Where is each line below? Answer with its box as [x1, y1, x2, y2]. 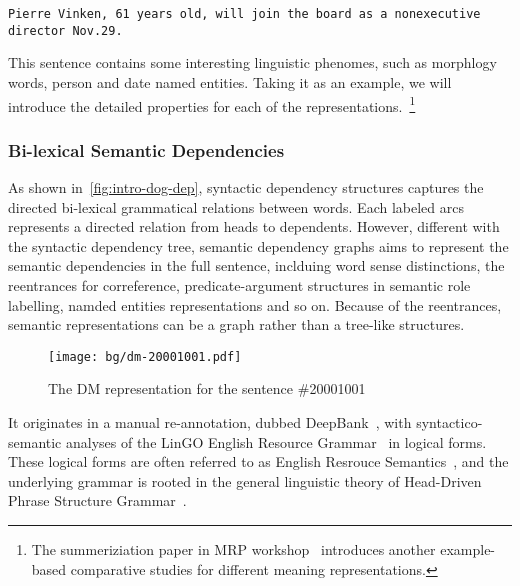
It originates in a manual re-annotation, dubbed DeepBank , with [8, 411, 412, 432]
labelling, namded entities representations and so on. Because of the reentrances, [8, 294, 502, 315]
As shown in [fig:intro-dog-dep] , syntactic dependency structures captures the [8, 176, 484, 197]
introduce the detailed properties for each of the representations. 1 [8, 92, 416, 116]
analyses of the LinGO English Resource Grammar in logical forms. [66, 431, 487, 452]
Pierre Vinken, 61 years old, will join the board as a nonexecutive [8, 7, 481, 21]
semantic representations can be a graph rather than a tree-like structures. [8, 314, 465, 335]
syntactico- [416, 411, 483, 432]
